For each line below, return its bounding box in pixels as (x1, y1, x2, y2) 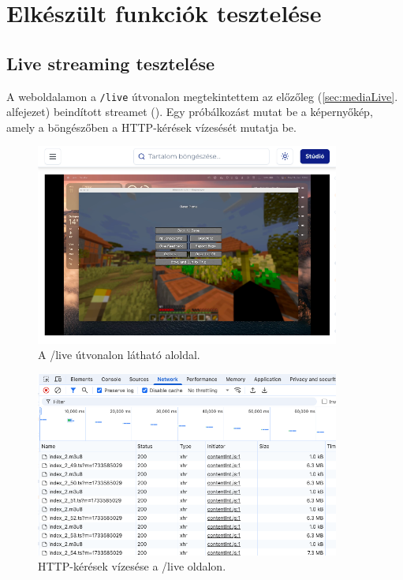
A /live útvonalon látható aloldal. (38, 346, 200, 363)
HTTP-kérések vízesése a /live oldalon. (38, 558, 226, 574)
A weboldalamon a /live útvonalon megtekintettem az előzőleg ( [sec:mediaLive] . (6, 88, 398, 104)
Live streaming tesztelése (6, 51, 215, 75)
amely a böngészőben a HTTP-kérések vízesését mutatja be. (6, 118, 297, 135)
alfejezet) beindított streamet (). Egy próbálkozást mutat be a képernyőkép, (6, 103, 373, 120)
